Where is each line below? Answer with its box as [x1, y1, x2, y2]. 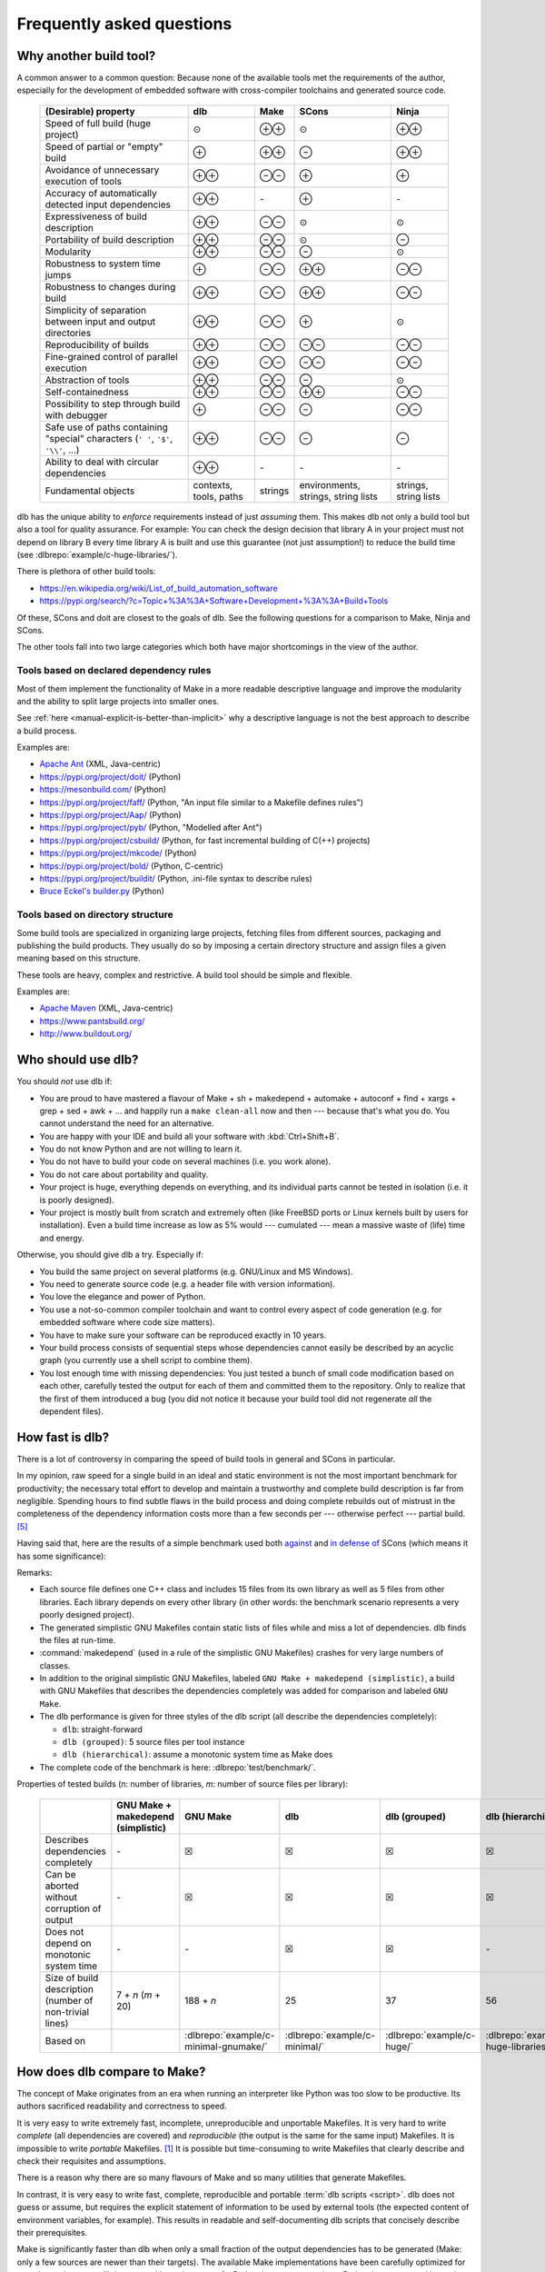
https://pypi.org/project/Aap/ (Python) [39, 810, 182, 821]
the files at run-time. [39, 1634, 116, 1645]
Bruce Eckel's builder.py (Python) [39, 886, 165, 897]
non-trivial [45, 2005, 90, 2018]
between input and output [45, 314, 156, 327]
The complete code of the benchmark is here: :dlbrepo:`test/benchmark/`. [39, 1761, 317, 1772]
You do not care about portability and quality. [39, 1169, 209, 1180]
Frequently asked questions [16, 14, 233, 34]
